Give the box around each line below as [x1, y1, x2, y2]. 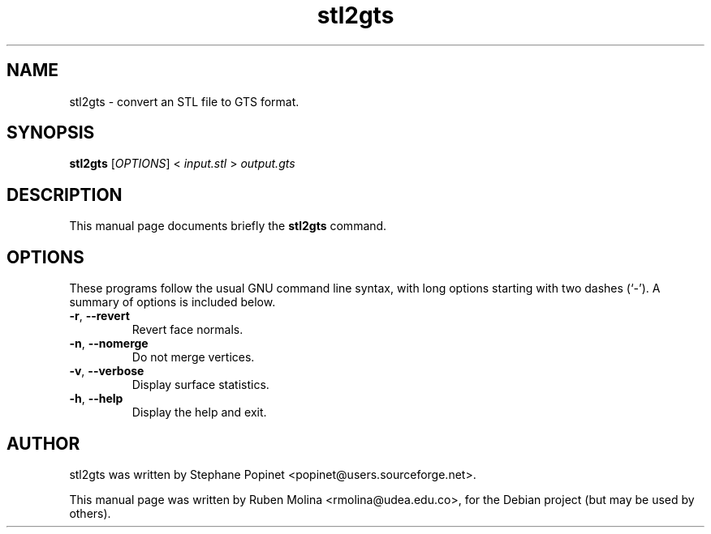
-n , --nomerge [69, 336, 149, 351]
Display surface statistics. [131, 378, 269, 392]
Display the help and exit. [131, 405, 267, 420]
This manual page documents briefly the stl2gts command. [69, 219, 387, 233]
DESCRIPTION [6, 184, 123, 205]
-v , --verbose [69, 364, 144, 378]
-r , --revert [69, 309, 130, 323]
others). [69, 506, 111, 520]
